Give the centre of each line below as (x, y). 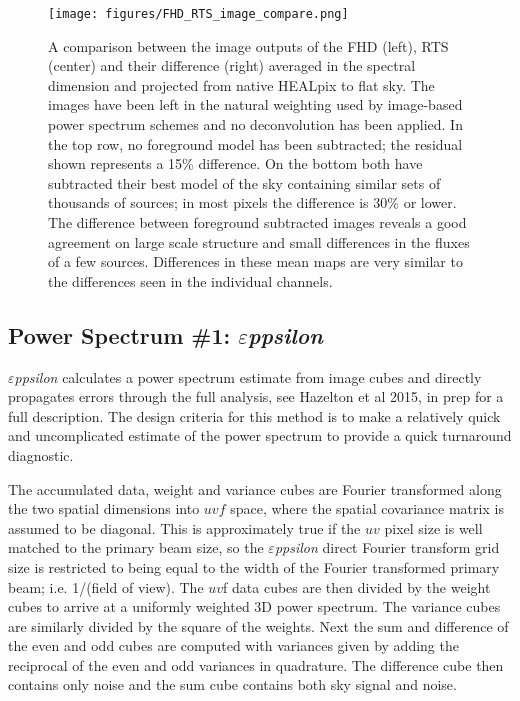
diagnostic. (41, 454)
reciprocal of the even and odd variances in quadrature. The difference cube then (256, 664)
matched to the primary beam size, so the (136, 547)
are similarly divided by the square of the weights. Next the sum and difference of (258, 625)
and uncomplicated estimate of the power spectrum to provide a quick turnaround (260, 435)
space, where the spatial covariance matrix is (367, 508)
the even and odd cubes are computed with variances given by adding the (233, 645)
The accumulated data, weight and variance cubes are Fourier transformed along (255, 488)
